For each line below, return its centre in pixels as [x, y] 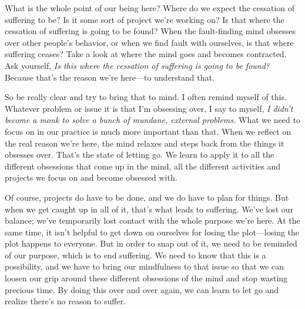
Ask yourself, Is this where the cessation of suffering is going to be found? [137, 65]
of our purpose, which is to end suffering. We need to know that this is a [135, 255]
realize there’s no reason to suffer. [66, 301]
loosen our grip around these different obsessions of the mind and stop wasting [146, 278]
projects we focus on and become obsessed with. [91, 177]
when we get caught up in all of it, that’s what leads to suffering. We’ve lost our [149, 209]
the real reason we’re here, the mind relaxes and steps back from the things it [145, 143]
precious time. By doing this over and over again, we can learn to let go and [142, 289]
